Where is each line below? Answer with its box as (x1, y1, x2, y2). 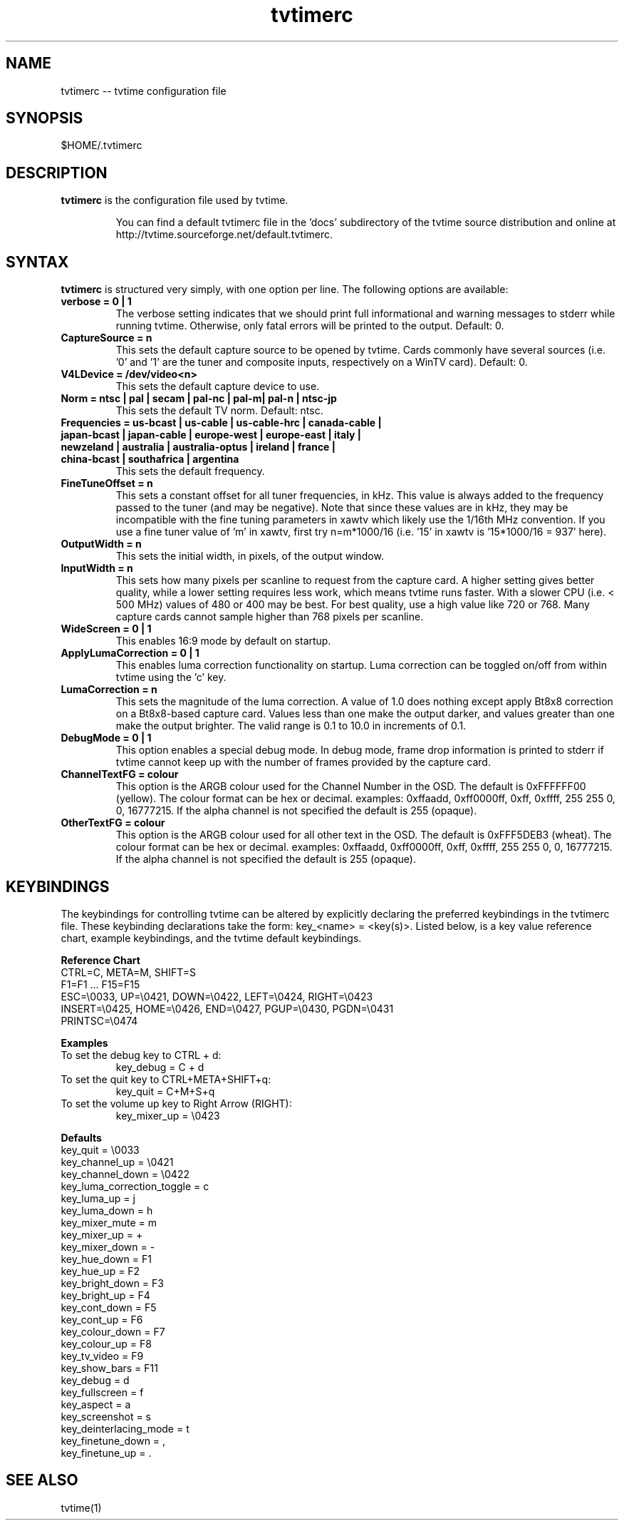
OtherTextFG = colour (61, 816, 165, 829)
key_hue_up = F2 (61, 1264, 140, 1277)
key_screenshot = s (61, 1410, 151, 1423)
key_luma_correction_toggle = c (61, 1179, 209, 1192)
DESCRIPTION (6, 163, 108, 182)
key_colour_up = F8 (61, 1337, 152, 1350)
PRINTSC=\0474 (61, 1014, 138, 1027)
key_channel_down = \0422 (61, 1167, 189, 1180)
